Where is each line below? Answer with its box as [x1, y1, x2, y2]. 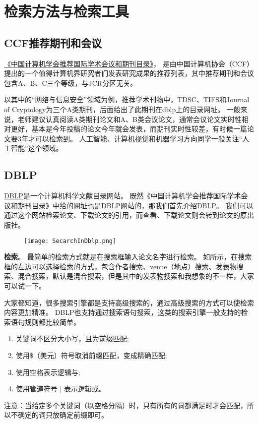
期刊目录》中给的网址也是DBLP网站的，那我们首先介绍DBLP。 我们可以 [17, 200, 254, 210]
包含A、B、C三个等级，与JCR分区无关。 [4, 77, 137, 88]
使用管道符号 [15, 383, 58, 394]
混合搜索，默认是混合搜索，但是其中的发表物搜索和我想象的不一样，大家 [17, 271, 254, 281]
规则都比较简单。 [24, 316, 80, 327]
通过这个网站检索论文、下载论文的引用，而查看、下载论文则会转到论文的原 [4, 210, 247, 220]
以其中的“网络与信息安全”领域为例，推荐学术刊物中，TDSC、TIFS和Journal [4, 94, 250, 105]
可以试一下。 [4, 280, 46, 291]
